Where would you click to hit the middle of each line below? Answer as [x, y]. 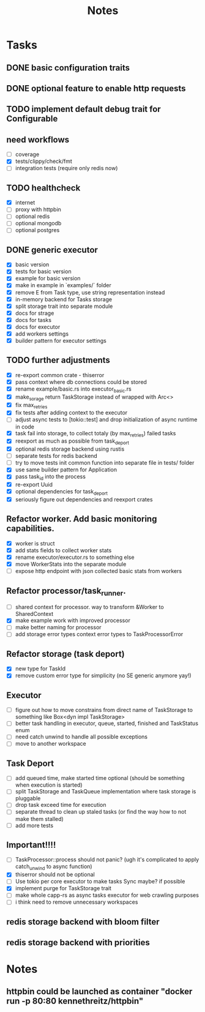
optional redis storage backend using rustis [70, 449]
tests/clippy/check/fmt [43, 161]
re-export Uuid [34, 485]
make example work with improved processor [73, 620]
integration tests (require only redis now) [66, 168]
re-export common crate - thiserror [60, 375]
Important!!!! [31, 845]
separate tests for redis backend [56, 456]
